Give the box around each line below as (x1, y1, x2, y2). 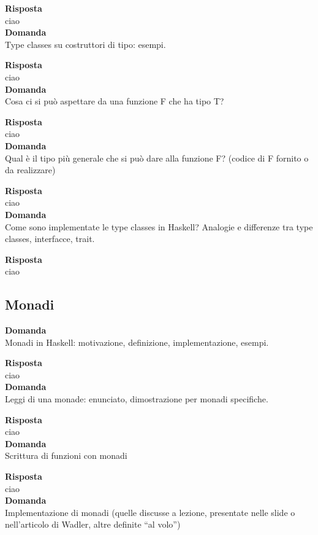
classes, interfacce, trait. (5, 232, 95, 245)
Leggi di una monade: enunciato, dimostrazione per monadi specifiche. (5, 392, 268, 405)
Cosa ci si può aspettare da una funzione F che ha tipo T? (5, 95, 224, 107)
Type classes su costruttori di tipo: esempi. (5, 37, 166, 50)
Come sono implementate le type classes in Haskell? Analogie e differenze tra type (5, 220, 313, 233)
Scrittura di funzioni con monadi (5, 449, 127, 462)
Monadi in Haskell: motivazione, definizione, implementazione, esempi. (5, 335, 269, 348)
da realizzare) (5, 163, 56, 176)
